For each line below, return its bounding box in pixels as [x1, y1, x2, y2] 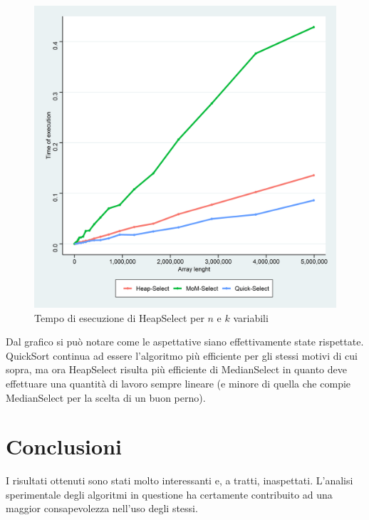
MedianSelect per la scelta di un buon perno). [6, 390, 206, 405]
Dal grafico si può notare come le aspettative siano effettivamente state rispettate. [6, 334, 364, 349]
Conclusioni [6, 432, 122, 461]
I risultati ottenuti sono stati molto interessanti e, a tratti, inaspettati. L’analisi [6, 473, 353, 488]
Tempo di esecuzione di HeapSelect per [34, 310, 204, 325]
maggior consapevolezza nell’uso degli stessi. [6, 501, 198, 516]
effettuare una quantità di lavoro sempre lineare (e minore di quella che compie [6, 375, 351, 390]
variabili [233, 310, 269, 325]
